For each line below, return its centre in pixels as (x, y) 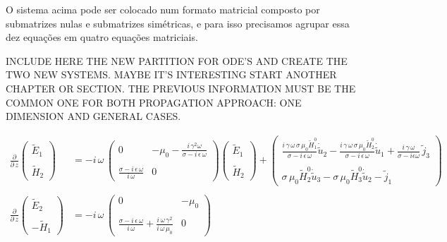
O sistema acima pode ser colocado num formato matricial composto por (163, 9)
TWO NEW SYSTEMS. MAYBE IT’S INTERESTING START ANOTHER (171, 74)
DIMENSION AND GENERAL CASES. (93, 116)
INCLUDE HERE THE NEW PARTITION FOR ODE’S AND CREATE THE (177, 60)
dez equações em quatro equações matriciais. (102, 37)
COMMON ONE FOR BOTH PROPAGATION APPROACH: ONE (154, 102)
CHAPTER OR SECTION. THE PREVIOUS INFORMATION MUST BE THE (181, 88)
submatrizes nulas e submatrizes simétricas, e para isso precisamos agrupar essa (178, 23)
